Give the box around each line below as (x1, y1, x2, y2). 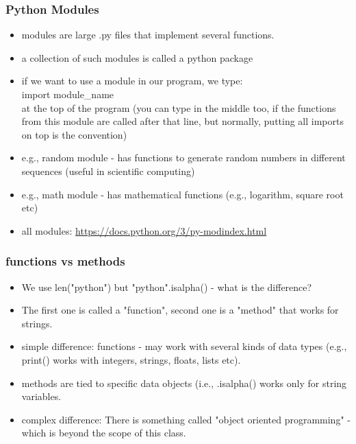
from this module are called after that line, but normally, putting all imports (21, 114, 344, 128)
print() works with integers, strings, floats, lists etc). (21, 352, 241, 366)
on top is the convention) (21, 127, 127, 141)
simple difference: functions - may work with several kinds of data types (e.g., (21, 339, 347, 353)
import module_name (21, 87, 114, 101)
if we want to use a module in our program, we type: (21, 73, 243, 88)
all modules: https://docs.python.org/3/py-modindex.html (21, 223, 267, 237)
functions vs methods (5, 253, 125, 270)
